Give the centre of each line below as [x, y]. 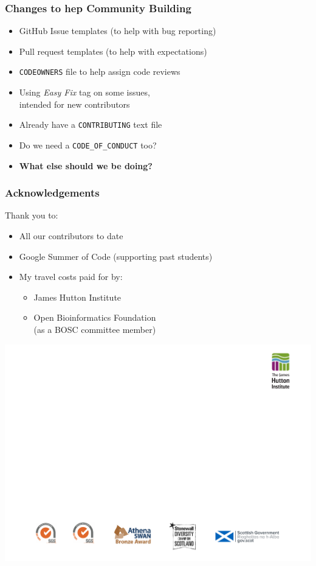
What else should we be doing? [86, 165]
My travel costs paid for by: [71, 277]
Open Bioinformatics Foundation [95, 317]
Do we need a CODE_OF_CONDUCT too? [88, 145]
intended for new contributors [74, 104]
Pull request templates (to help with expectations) [113, 51]
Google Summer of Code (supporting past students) [116, 256]
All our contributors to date [71, 235]
